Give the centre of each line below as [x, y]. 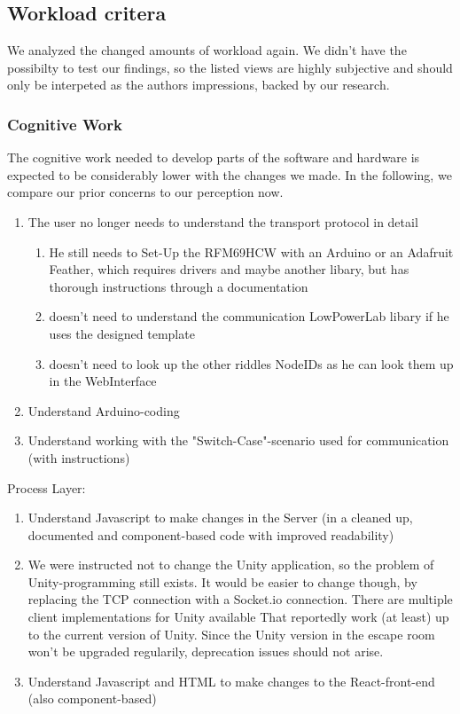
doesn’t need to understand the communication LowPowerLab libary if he [249, 316]
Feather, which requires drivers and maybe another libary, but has [229, 269]
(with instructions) [79, 457]
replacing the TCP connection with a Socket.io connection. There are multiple [240, 599]
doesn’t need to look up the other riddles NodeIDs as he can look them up [251, 363]
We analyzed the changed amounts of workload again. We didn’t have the [207, 50]
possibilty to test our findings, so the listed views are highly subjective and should [230, 67]
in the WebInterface [103, 381]
